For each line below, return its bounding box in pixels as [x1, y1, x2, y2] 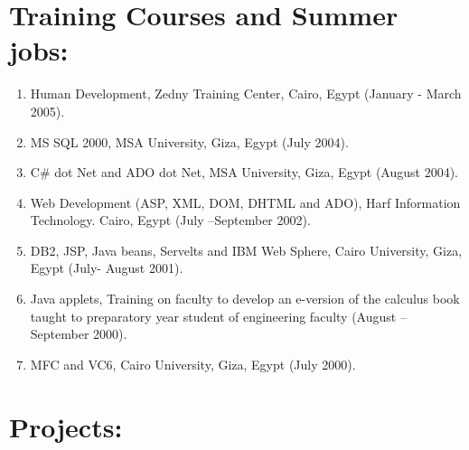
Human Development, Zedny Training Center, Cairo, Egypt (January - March [30, 84, 462, 103]
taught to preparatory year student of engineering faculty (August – [30, 306, 407, 325]
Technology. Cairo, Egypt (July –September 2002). [30, 211, 311, 230]
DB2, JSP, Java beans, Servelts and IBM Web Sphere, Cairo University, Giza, [30, 240, 463, 259]
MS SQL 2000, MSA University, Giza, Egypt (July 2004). [30, 132, 349, 151]
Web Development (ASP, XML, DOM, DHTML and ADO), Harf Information [30, 192, 461, 211]
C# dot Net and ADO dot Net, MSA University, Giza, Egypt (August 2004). [30, 163, 458, 182]
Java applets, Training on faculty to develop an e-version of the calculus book [30, 289, 460, 308]
